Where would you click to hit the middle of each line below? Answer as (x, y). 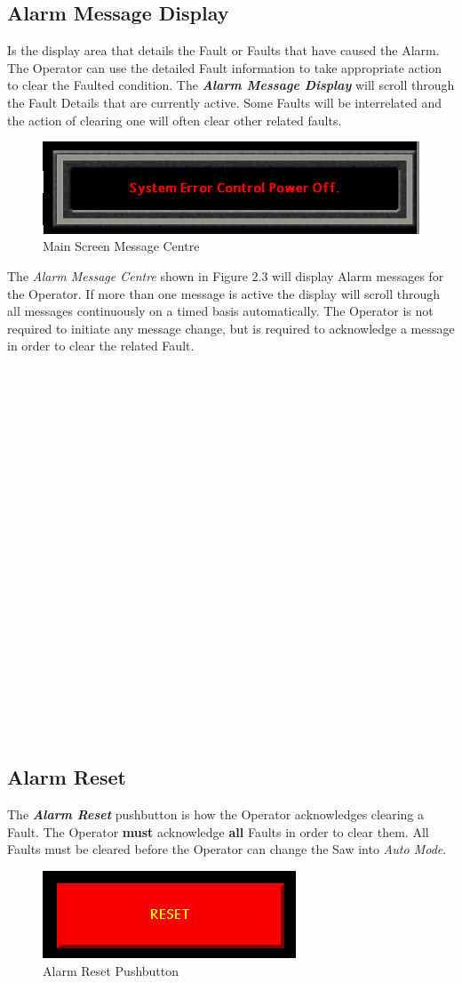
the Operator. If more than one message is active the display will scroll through (224, 293)
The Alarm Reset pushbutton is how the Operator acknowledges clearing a (215, 814)
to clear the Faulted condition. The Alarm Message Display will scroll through (231, 85)
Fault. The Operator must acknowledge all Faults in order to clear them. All (218, 831)
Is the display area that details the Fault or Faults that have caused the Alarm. (223, 50)
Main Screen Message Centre (121, 246)
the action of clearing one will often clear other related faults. (175, 120)
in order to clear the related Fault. (101, 346)
